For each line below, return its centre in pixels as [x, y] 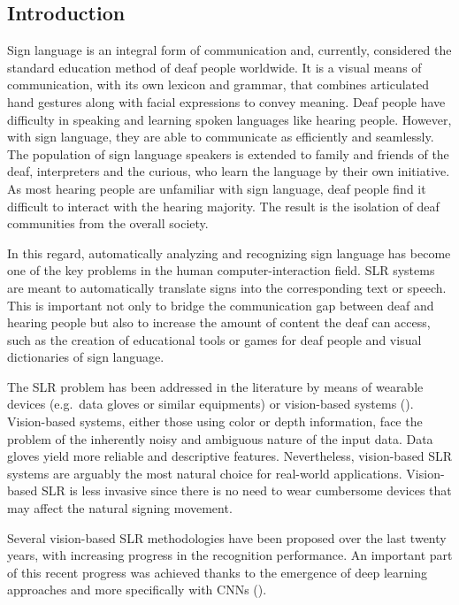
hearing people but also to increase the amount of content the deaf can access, [219, 322]
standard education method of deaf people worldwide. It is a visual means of [214, 67]
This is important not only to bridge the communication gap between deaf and [221, 305]
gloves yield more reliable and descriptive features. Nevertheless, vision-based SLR [230, 456]
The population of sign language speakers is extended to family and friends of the [228, 153]
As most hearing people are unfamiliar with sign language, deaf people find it [217, 188]
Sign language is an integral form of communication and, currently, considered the [229, 50]
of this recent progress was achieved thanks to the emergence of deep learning [217, 572]
